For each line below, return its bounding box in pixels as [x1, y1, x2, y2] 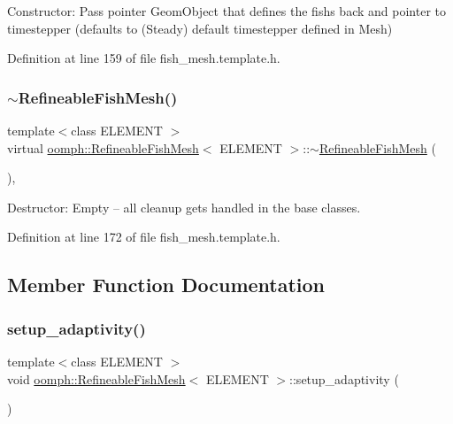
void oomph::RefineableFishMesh [7, 369, 186, 388]
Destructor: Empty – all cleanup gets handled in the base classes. [7, 197, 361, 216]
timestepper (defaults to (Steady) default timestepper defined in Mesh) [7, 19, 393, 37]
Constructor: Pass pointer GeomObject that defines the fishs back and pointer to [7, 2, 446, 19]
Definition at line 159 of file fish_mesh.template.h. [7, 49, 280, 67]
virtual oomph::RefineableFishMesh [7, 138, 199, 157]
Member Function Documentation [7, 271, 326, 298]
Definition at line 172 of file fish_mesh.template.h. [7, 227, 280, 246]
